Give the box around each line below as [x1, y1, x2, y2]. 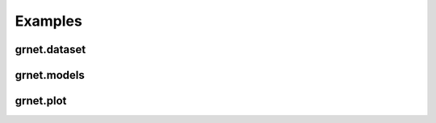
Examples [15, 12, 82, 30]
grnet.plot [15, 94, 67, 108]
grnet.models [15, 68, 85, 82]
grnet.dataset [15, 43, 86, 56]
